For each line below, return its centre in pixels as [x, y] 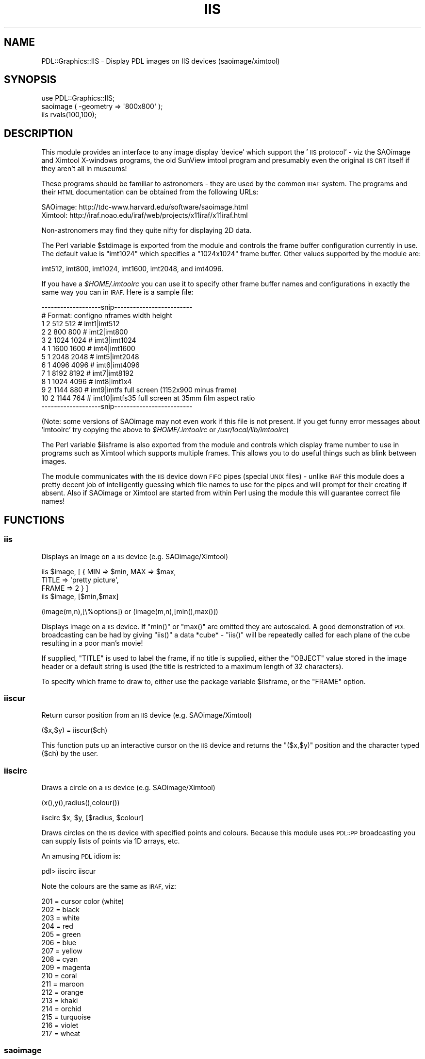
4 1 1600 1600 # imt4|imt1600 [88, 349]
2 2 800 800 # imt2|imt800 [85, 332]
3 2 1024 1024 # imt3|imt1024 [89, 340]
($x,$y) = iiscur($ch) [74, 730]
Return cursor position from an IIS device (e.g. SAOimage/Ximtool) [147, 715]
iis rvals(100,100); [69, 115]
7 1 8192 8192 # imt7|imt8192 [88, 373]
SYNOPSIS [30, 80]
